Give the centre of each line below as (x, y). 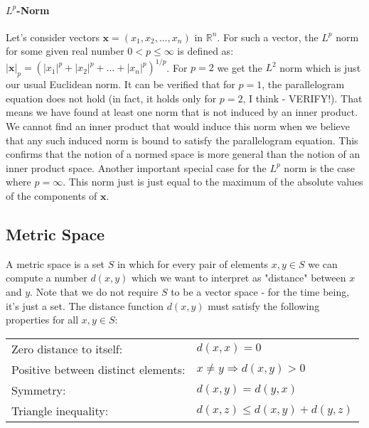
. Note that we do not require (94, 292)
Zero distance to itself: (67, 348)
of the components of (52, 196)
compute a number (47, 278)
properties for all (42, 320)
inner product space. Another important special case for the (136, 167)
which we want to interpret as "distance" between (239, 278)
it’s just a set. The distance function (85, 305)
